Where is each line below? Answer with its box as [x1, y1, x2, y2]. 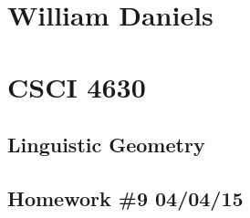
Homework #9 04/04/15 [7, 183, 244, 212]
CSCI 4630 [7, 67, 146, 105]
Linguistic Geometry [7, 130, 205, 159]
